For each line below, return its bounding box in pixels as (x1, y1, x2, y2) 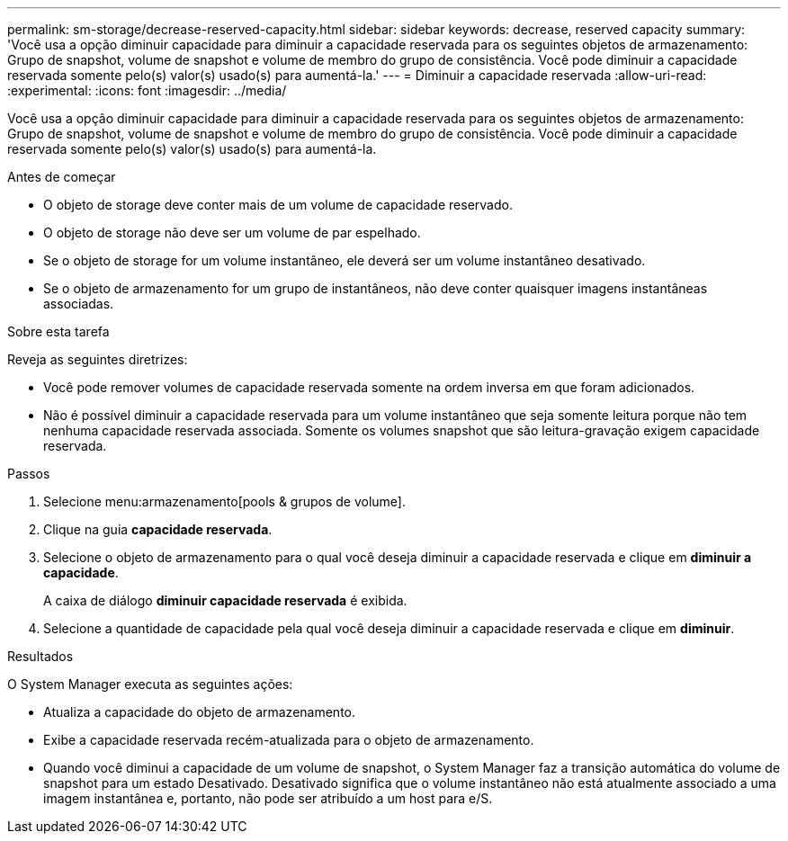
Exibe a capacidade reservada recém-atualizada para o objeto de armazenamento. (43, 732, 534, 747)
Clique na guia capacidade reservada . (43, 522, 273, 537)
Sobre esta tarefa (7, 324, 110, 339)
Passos (7, 466, 50, 481)
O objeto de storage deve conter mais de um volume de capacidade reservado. (43, 197, 513, 212)
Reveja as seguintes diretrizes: (7, 352, 188, 367)
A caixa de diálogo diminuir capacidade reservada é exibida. (43, 593, 407, 608)
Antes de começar (7, 169, 116, 184)
